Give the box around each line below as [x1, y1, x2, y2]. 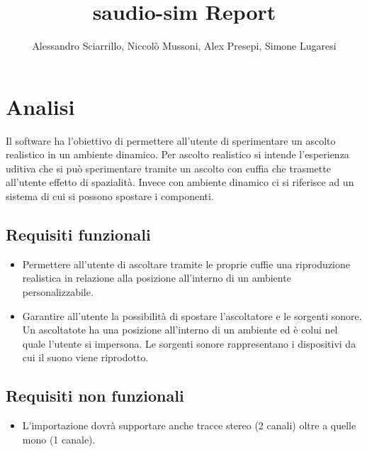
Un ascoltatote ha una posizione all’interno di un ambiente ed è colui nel [22, 322, 338, 337]
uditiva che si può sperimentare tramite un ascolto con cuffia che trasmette [6, 160, 331, 175]
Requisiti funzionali [6, 224, 151, 246]
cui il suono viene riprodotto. [22, 350, 149, 365]
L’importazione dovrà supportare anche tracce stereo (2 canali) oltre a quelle [22, 418, 356, 433]
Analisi [6, 92, 75, 121]
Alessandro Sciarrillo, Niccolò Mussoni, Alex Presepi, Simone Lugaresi [32, 38, 337, 53]
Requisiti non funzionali [6, 385, 184, 407]
